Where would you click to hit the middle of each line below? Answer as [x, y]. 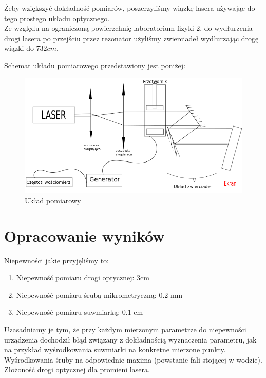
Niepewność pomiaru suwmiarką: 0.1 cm [80, 312]
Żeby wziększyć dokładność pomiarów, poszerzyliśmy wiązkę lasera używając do [130, 8]
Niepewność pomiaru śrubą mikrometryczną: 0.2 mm [99, 294]
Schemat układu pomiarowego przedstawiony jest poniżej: [95, 65]
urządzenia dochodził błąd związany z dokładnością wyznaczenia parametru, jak [130, 339]
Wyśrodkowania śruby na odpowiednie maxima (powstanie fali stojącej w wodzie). [133, 359]
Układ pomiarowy [53, 200]
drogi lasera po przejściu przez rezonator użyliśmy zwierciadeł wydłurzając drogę [131, 38]
